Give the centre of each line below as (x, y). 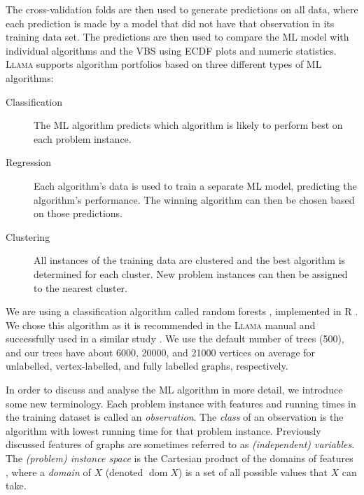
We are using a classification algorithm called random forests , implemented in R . (182, 311)
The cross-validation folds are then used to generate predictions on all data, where (182, 9)
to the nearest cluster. (80, 287)
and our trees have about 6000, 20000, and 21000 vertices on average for (161, 352)
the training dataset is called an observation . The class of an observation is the (175, 417)
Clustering (28, 236)
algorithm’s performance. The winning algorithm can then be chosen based (194, 199)
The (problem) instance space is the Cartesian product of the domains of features (180, 458)
